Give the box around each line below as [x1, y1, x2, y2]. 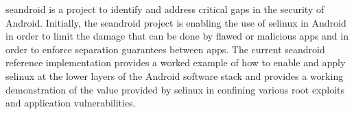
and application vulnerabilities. [5, 96, 136, 110]
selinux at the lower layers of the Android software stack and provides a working [5, 68, 344, 83]
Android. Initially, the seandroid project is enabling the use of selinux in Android [5, 15, 346, 29]
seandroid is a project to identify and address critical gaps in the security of [5, 2, 324, 16]
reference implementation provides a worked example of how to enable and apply [5, 55, 346, 70]
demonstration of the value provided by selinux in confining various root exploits [5, 82, 345, 96]
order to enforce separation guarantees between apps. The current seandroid [5, 42, 325, 56]
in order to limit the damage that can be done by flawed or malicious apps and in [5, 29, 349, 43]
